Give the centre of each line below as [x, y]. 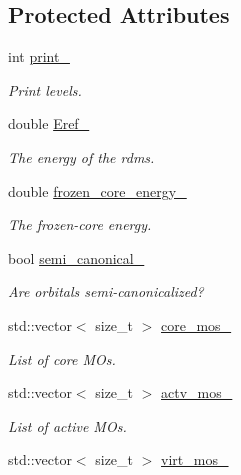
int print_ [39, 56]
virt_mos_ [195, 459]
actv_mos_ [197, 392]
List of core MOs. [62, 358]
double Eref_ [49, 123]
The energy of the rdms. [81, 156]
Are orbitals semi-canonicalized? [106, 291]
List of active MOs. [67, 425]
